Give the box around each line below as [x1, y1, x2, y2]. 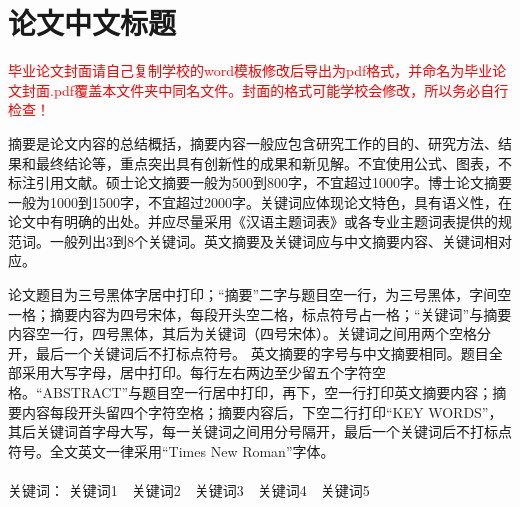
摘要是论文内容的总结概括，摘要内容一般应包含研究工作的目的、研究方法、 [8, 132, 498, 153]
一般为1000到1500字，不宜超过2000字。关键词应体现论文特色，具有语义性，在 [8, 191, 512, 212]
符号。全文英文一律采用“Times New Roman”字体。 [8, 440, 335, 461]
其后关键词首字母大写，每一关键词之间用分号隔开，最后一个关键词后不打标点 [8, 421, 512, 442]
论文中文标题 [8, 2, 177, 43]
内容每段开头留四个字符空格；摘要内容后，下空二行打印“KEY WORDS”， [21, 401, 503, 422]
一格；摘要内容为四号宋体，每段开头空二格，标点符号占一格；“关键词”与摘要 [8, 303, 512, 324]
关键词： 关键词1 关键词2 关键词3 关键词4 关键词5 [8, 480, 370, 500]
